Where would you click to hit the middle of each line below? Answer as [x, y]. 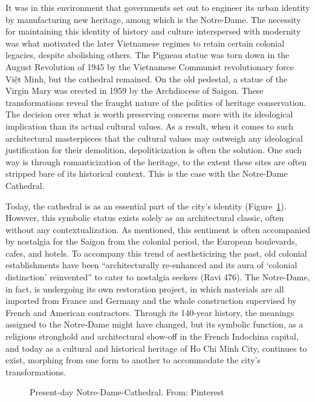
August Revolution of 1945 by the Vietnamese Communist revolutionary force [150, 66]
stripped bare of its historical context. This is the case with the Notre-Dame [147, 173]
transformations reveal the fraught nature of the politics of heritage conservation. [156, 102]
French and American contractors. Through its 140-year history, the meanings [150, 312]
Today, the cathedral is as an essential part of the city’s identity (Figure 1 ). [146, 206]
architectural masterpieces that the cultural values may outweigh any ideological [154, 138]
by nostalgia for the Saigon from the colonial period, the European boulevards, [151, 241]
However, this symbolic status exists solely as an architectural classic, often [145, 218]
